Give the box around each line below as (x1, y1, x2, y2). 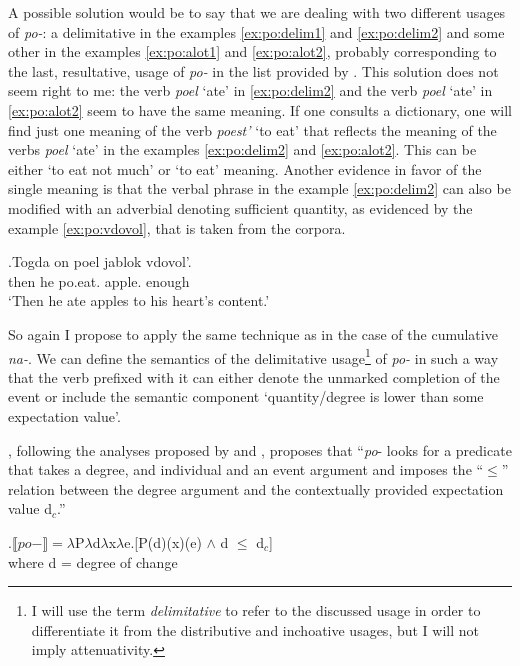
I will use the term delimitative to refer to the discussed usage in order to (31, 600, 481, 621)
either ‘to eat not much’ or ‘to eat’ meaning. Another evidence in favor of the (8, 158, 482, 179)
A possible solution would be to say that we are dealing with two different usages (8, 2, 506, 22)
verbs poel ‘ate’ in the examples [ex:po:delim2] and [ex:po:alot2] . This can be (8, 139, 477, 160)
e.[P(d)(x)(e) (124, 531, 202, 552)
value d (8, 498, 52, 519)
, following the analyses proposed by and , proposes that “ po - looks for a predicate (8, 439, 512, 460)
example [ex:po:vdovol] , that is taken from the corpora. (8, 217, 346, 238)
